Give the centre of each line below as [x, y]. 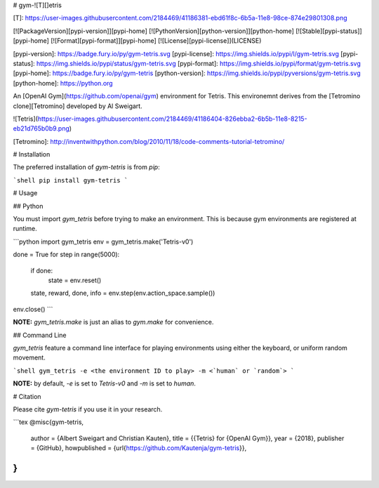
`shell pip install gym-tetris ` [71, 180]
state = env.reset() [75, 280]
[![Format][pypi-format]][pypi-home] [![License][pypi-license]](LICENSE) [156, 41]
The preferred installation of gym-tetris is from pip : [87, 167]
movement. [29, 357]
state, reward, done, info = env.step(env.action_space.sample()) [123, 293]
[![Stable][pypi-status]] [329, 31]
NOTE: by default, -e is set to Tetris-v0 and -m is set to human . [105, 383]
